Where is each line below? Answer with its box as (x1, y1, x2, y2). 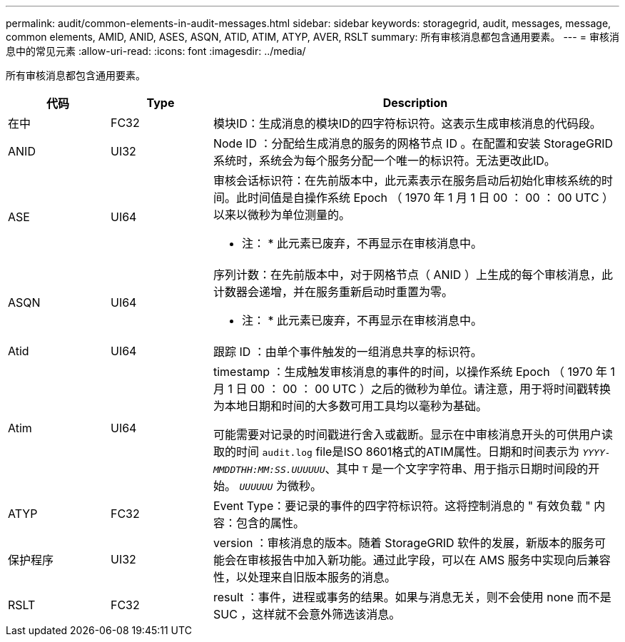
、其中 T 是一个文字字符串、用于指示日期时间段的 (325, 462, 589, 476)
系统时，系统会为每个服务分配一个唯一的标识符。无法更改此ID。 (213, 153, 556, 168)
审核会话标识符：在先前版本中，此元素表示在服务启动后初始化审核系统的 (213, 173, 601, 188)
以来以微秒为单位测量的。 (213, 208, 350, 222)
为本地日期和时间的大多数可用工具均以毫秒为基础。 (213, 399, 487, 413)
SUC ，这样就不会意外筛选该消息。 (213, 607, 401, 621)
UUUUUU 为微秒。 (239, 479, 322, 493)
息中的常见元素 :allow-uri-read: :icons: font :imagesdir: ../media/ (6, 45, 306, 57)
